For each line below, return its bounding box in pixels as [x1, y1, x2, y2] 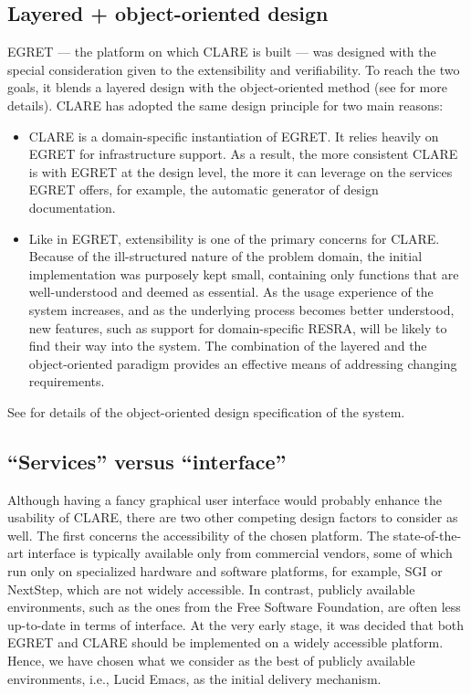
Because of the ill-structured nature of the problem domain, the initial [28, 247, 423, 266]
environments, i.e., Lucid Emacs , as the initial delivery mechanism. [7, 668, 382, 688]
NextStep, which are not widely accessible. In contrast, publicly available [7, 579, 415, 598]
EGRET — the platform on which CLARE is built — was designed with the [7, 42, 436, 61]
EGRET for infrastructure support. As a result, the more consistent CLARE [28, 144, 458, 163]
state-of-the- [392, 525, 462, 544]
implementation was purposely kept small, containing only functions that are [28, 264, 459, 283]
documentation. [28, 197, 116, 216]
